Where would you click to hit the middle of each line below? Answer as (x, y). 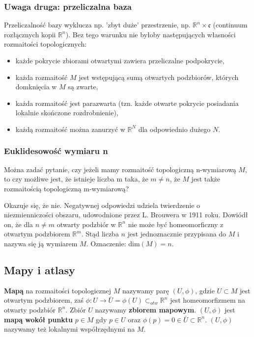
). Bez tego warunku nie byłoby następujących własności (151, 34)
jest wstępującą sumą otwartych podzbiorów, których (159, 77)
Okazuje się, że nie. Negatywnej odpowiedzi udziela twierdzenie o (102, 205)
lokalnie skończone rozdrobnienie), (67, 113)
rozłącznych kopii (30, 34)
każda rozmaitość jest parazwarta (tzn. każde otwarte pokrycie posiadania (127, 103)
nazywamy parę (146, 290)
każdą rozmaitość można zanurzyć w (70, 129)
